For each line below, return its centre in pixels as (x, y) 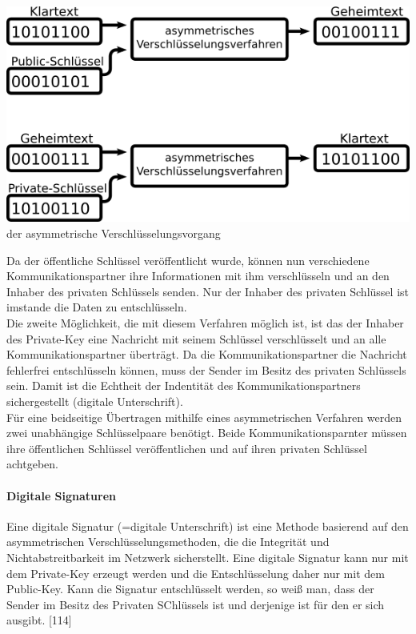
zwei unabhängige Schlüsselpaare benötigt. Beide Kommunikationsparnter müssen (207, 433)
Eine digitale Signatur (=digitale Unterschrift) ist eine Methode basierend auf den (208, 526)
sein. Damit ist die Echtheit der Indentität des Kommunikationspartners (184, 385)
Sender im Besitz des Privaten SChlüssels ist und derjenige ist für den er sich (196, 604)
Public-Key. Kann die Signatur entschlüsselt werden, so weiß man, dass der (190, 589)
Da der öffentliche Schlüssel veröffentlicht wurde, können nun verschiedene (188, 260)
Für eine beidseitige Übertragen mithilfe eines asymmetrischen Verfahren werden (204, 417)
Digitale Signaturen (62, 495)
